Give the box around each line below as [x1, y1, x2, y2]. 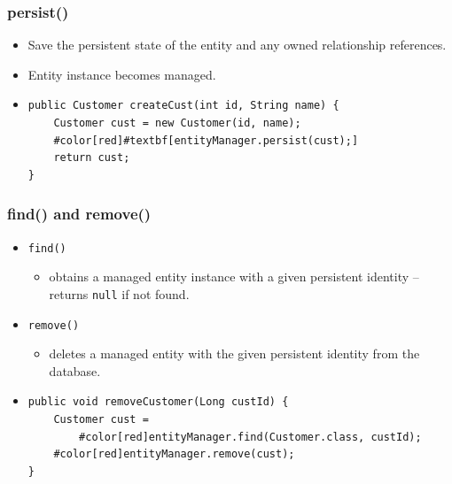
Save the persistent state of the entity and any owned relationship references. [27, 35, 447, 54]
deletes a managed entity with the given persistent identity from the [49, 344, 420, 363]
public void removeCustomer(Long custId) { [27, 396, 289, 409]
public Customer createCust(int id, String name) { [27, 99, 339, 112]
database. [49, 361, 101, 380]
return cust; [53, 151, 130, 165]
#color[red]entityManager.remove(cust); [53, 448, 295, 461]
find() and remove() [7, 203, 152, 225]
